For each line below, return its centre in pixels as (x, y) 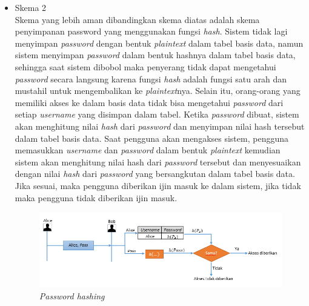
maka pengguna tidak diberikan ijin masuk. (96, 197)
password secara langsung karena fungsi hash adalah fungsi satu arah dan (151, 78)
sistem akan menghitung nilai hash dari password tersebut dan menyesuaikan (158, 161)
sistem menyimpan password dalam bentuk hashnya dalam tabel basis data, (155, 55)
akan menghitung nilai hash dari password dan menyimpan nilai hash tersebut (160, 126)
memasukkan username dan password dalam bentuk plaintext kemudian (148, 150)
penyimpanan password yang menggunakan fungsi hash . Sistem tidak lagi (151, 31)
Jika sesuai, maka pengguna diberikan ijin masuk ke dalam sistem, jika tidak (158, 185)
